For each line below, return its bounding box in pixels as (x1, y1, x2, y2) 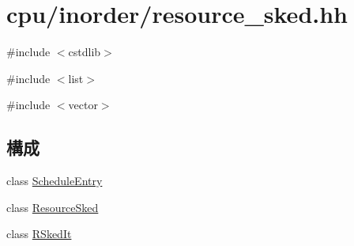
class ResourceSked (6, 199, 99, 215)
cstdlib (68, 44, 101, 60)
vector (68, 97, 98, 113)
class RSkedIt (6, 225, 72, 242)
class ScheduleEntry (6, 172, 103, 189)
